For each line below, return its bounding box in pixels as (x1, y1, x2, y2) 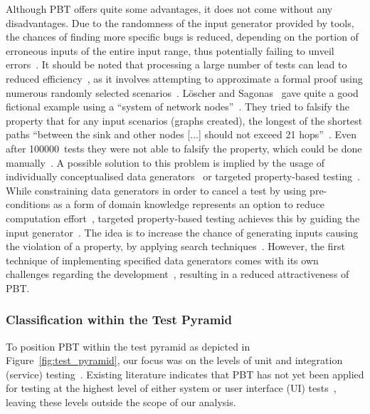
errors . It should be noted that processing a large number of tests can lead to (6, 57, 347, 72)
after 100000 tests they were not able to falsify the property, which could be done (6, 140, 362, 155)
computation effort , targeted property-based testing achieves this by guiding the (6, 210, 360, 225)
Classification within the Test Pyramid (6, 311, 232, 328)
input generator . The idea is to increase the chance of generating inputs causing (6, 224, 359, 239)
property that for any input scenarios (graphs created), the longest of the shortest (6, 113, 363, 128)
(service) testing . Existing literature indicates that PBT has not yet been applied (6, 366, 364, 381)
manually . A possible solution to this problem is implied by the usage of (6, 155, 325, 170)
